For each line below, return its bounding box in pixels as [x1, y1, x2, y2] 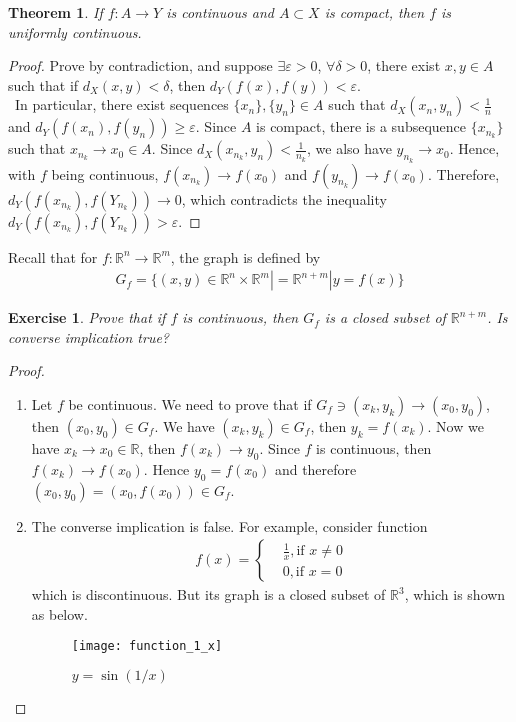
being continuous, [51, 163, 159, 184]
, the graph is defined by [170, 246, 321, 267]
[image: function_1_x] [71, 639, 223, 654]
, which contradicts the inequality [181, 188, 387, 209]
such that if [8, 74, 79, 95]
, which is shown [404, 584, 506, 605]
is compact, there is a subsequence [256, 116, 466, 137]
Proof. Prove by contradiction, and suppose [8, 55, 273, 76]
